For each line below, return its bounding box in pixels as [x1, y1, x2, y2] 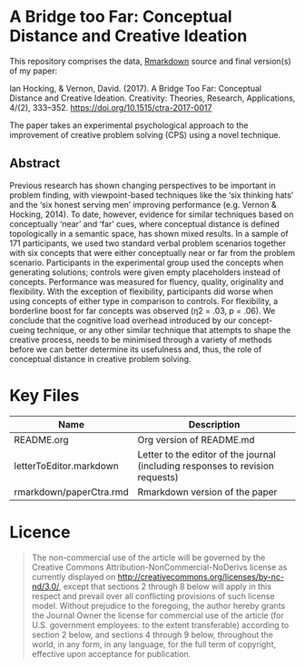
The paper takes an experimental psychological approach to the [9, 120, 249, 131]
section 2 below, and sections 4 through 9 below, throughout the [31, 629, 274, 640]
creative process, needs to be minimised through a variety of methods [9, 334, 272, 345]
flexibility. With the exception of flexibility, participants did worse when [9, 286, 274, 297]
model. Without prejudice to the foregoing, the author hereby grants [31, 600, 286, 611]
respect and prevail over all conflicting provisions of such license [31, 590, 275, 601]
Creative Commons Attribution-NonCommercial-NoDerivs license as [31, 561, 288, 573]
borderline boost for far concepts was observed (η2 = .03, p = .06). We [9, 305, 276, 316]
